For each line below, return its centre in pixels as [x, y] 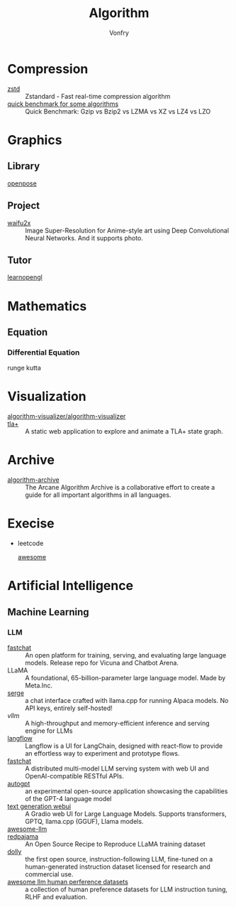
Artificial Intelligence [70, 586]
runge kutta [24, 368]
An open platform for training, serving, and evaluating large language [126, 655]
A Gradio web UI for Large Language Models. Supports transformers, [126, 814]
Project [24, 206]
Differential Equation [44, 352]
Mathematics [47, 306]
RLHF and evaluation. [56, 896]
